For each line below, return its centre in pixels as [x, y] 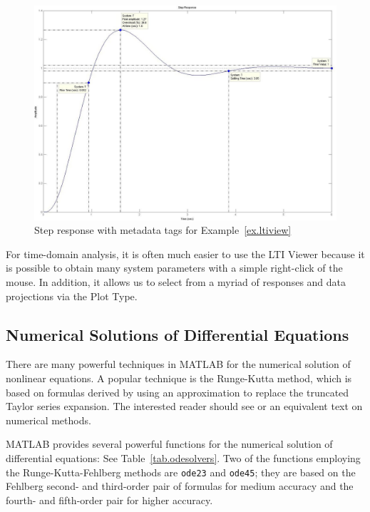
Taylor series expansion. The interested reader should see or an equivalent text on [184, 406]
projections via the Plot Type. [72, 296]
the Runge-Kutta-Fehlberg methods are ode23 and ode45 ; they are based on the [181, 472]
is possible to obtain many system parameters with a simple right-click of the [174, 268]
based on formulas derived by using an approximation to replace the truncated [178, 392]
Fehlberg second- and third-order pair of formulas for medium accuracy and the [180, 486]
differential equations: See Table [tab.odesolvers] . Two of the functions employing [183, 457]
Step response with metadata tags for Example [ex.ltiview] [163, 230]
